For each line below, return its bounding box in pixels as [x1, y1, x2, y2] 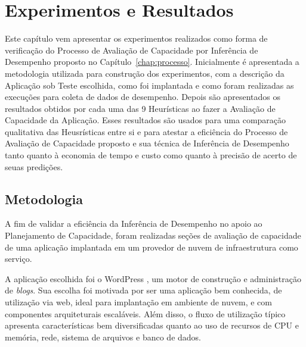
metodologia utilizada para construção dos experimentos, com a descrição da [5, 67, 285, 79]
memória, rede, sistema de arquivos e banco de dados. [5, 330, 201, 343]
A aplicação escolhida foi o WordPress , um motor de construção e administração [5, 272, 301, 285]
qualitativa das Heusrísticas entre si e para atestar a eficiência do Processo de [5, 125, 288, 137]
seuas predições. [5, 160, 63, 173]
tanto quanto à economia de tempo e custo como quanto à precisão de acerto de [5, 149, 297, 161]
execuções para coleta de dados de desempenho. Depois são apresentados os [5, 90, 281, 103]
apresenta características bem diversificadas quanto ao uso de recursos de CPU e [5, 319, 299, 332]
